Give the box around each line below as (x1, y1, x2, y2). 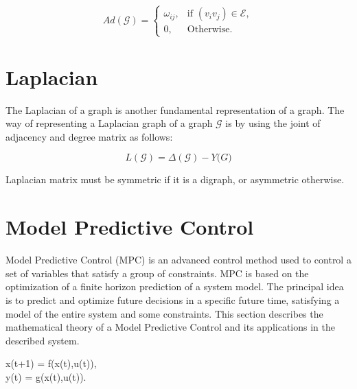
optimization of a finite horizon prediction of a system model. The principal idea (5, 279, 344, 294)
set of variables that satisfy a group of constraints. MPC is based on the (5, 266, 309, 280)
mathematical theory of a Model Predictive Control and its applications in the (5, 320, 335, 334)
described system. (5, 333, 80, 347)
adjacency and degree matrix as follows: (5, 129, 173, 143)
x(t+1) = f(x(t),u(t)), (5, 356, 97, 370)
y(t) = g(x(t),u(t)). (5, 369, 87, 384)
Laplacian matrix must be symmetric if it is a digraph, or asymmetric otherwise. (5, 172, 345, 187)
